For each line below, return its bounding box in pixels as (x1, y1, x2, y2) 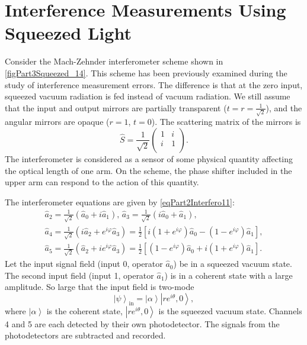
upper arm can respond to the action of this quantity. (5, 176, 199, 188)
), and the (266, 101, 302, 114)
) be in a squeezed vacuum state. (173, 257, 292, 270)
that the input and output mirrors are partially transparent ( (5, 101, 227, 114)
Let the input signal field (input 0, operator (5, 257, 163, 270)
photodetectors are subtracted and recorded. (5, 329, 166, 341)
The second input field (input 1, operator (5, 269, 154, 281)
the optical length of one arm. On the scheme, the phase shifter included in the (5, 164, 292, 176)
